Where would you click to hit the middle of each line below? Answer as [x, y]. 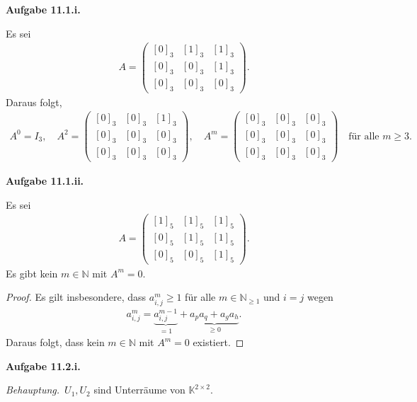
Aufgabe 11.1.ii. [45, 180]
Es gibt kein [32, 273]
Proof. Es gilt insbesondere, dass [76, 297]
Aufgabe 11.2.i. [43, 366]
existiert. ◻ [218, 342]
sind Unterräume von [139, 390]
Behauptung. [33, 390]
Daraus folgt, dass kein [55, 342]
